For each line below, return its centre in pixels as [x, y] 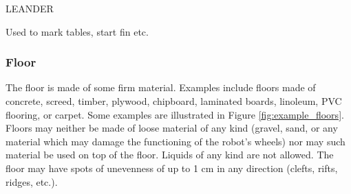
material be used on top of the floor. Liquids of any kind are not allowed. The [170, 155]
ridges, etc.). [32, 181]
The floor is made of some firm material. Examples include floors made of [161, 87]
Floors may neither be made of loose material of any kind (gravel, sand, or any [172, 128]
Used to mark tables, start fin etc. [77, 31]
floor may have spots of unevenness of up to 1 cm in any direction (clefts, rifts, [172, 168]
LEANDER [30, 8]
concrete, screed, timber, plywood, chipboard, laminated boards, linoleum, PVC [174, 101]
